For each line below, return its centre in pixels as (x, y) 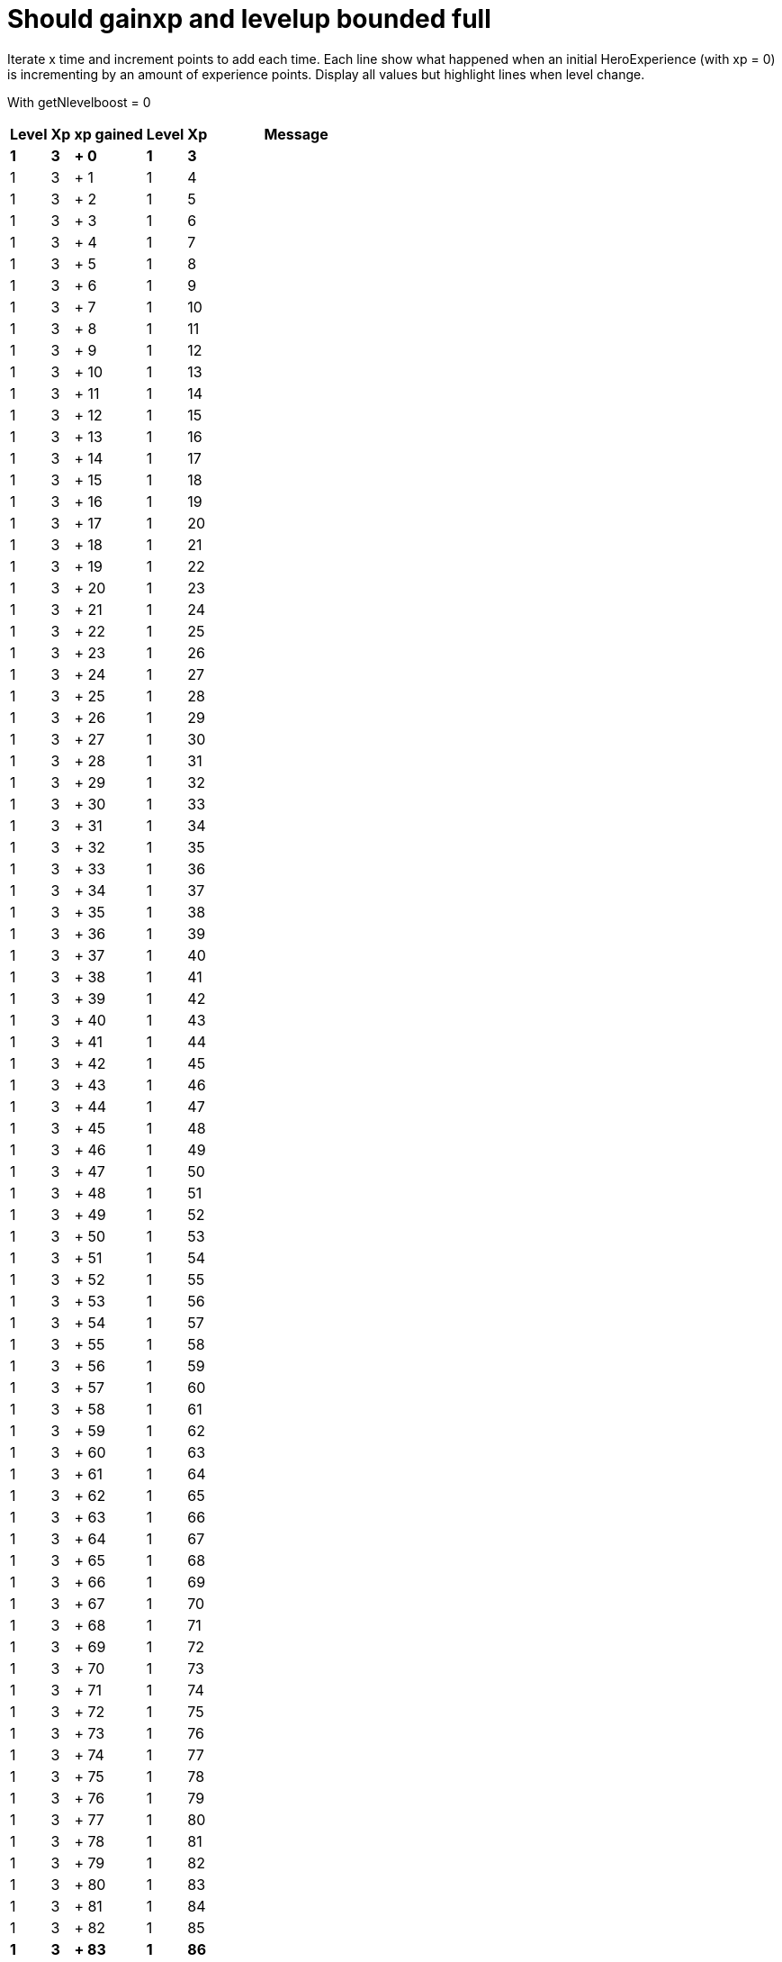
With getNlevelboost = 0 (79, 102)
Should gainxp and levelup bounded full (249, 19)
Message (296, 134)
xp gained (108, 134)
